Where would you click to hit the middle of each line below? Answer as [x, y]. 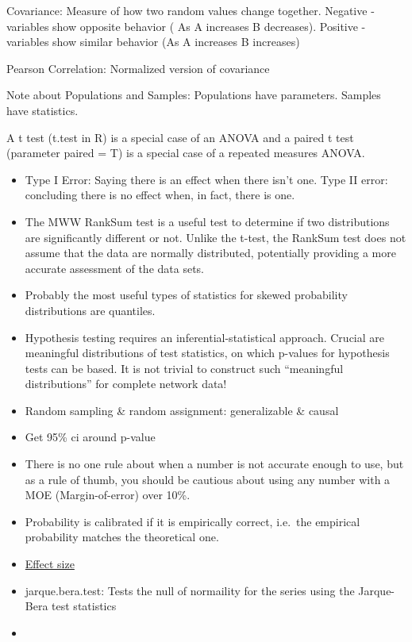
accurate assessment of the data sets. [115, 268]
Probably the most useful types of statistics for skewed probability [186, 295]
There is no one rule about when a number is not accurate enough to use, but [214, 464]
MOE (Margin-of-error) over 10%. [108, 495]
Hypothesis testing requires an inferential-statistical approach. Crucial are [205, 337]
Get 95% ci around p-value [90, 437]
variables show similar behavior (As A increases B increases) [153, 42]
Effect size [50, 564]
